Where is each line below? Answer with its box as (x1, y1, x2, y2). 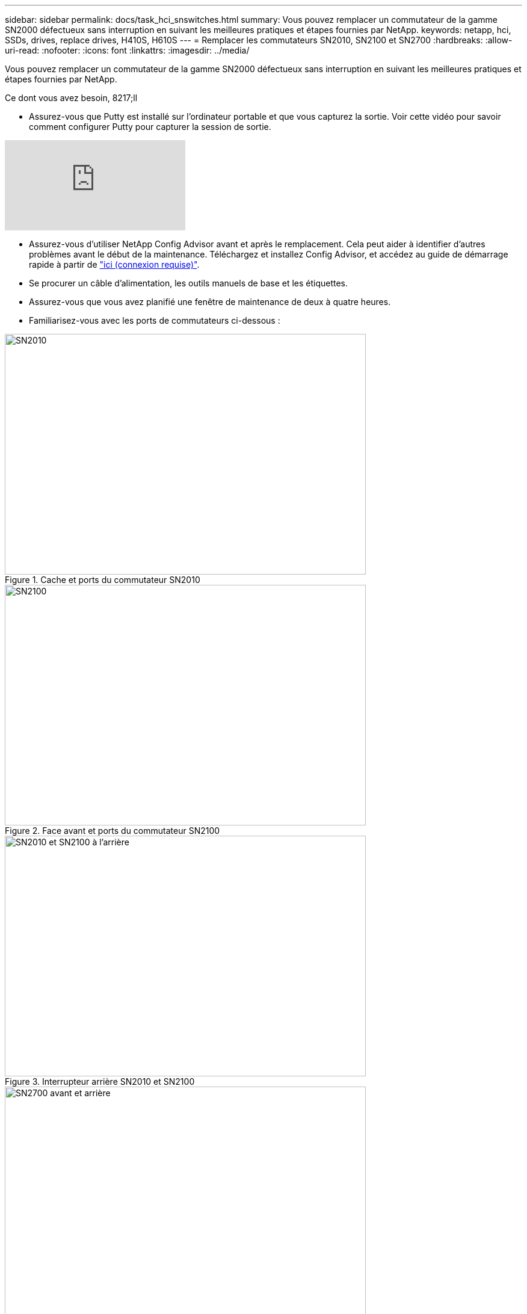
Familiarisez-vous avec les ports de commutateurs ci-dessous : (29, 315, 280, 325)
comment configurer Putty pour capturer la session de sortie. (29, 122, 271, 132)
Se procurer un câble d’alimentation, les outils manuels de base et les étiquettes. (29, 278, 348, 288)
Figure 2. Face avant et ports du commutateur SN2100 (5, 825, 220, 836)
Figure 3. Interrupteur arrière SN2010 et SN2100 (5, 1076, 195, 1087)
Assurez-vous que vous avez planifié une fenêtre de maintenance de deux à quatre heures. (29, 297, 391, 307)
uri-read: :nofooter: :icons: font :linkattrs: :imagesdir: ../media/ (5, 45, 250, 55)
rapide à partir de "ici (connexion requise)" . (29, 259, 200, 270)
